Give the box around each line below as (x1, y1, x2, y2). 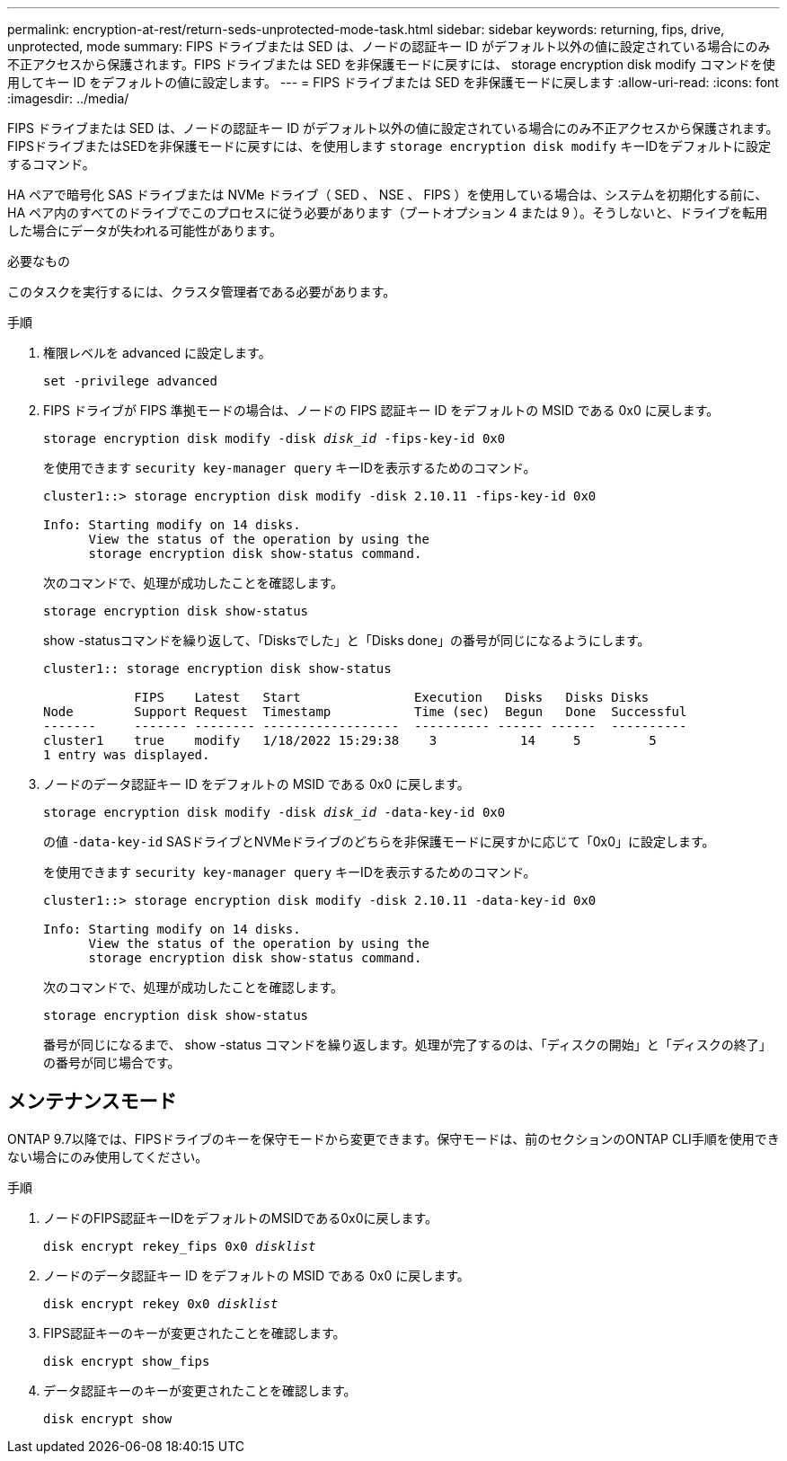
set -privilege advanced (43, 374, 217, 388)
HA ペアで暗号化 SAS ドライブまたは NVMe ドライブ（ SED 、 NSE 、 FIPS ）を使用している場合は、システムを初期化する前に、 (7, 187, 768, 202)
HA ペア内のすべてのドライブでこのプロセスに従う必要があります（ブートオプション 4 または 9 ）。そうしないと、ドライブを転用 (7, 205, 768, 220)
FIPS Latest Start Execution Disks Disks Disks (134, 690, 650, 704)
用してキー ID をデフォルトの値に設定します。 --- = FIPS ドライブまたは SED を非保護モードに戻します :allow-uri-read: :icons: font (7, 75, 779, 90)
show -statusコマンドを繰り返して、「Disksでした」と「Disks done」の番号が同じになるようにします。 (43, 633, 650, 648)
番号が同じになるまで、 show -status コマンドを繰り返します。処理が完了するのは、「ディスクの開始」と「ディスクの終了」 (43, 1037, 772, 1052)
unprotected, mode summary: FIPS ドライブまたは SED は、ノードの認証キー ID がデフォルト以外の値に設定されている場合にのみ (7, 39, 771, 54)
